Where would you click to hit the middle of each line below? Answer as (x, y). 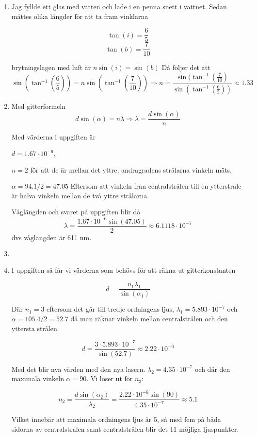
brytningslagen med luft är (51, 67)
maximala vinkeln (38, 378)
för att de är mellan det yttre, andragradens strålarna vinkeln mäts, (131, 169)
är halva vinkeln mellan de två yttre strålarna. (80, 195)
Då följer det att (186, 67)
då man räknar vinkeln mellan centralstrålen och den (149, 318)
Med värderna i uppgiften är (54, 137)
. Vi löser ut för (110, 378)
